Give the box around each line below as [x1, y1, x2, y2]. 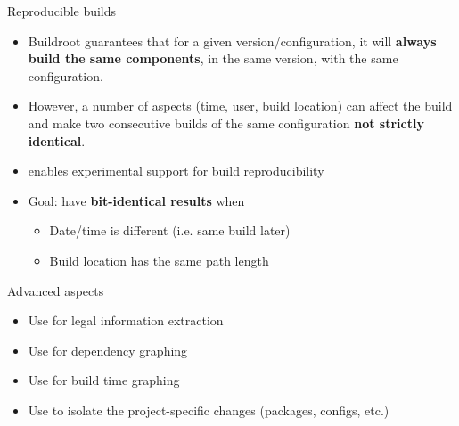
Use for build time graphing [28, 371, 180, 389]
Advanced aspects [7, 281, 104, 299]
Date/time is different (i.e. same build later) [49, 221, 291, 240]
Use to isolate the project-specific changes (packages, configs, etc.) [28, 400, 389, 419]
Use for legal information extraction [28, 311, 224, 330]
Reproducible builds [7, 2, 117, 20]
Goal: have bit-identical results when [28, 191, 245, 209]
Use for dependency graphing [28, 340, 188, 359]
